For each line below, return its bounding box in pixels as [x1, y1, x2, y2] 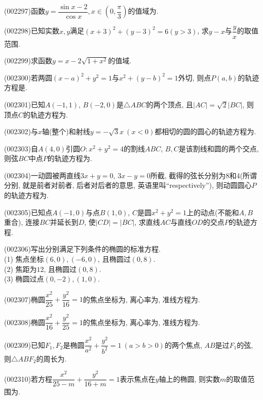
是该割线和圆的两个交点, [178, 143, 259, 153]
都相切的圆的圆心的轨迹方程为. [155, 126, 256, 137]
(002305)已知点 [4, 207, 52, 217]
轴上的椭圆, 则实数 [159, 373, 220, 384]
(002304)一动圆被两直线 [4, 170, 81, 180]
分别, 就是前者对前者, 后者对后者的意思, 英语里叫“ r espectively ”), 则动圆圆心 [4, 180, 252, 190]
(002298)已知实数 [4, 25, 59, 36]
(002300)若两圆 [4, 72, 52, 83]
